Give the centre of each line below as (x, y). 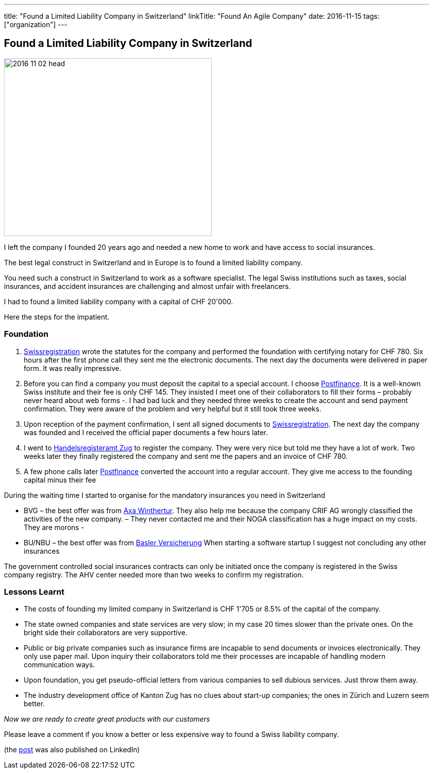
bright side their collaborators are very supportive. (106, 633)
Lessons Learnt (34, 591)
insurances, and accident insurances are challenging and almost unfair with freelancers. (148, 286)
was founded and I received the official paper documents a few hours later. (146, 432)
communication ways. (59, 665)
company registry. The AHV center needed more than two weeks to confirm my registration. (154, 574)
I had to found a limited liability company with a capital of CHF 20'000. (119, 301)
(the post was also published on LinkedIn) (72, 750)
